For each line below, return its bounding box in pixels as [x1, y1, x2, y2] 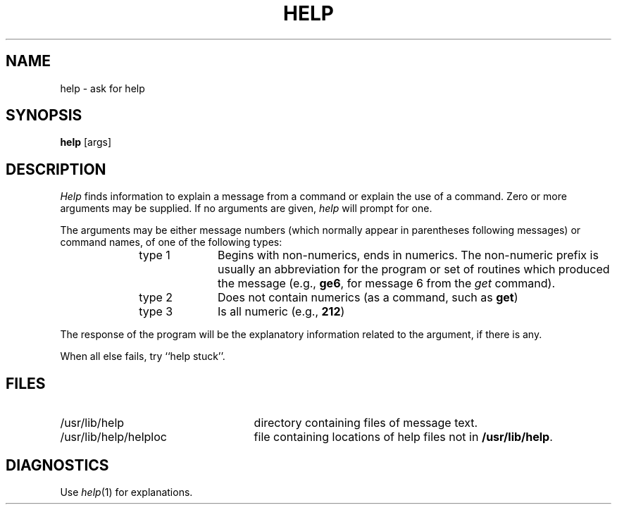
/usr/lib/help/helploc [60, 430, 167, 444]
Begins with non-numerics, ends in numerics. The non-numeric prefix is [217, 248, 599, 263]
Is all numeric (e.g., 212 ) [217, 304, 345, 319]
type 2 [139, 290, 173, 305]
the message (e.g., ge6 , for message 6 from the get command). [217, 276, 556, 291]
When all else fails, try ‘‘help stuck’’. [60, 350, 225, 363]
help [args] [60, 136, 112, 149]
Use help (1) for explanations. [60, 485, 193, 498]
